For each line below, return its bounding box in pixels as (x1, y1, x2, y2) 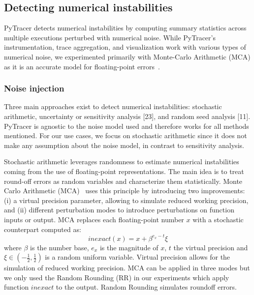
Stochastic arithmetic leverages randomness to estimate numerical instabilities (4, 156, 239, 167)
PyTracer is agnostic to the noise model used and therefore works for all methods (4, 120, 249, 131)
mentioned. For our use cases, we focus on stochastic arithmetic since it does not (4, 130, 247, 141)
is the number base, (30, 242, 89, 252)
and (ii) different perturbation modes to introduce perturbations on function (4, 205, 234, 215)
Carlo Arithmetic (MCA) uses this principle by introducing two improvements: (4, 185, 245, 196)
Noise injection (4, 82, 64, 94)
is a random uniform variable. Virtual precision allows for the (45, 252, 230, 262)
